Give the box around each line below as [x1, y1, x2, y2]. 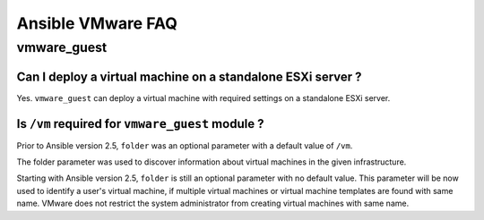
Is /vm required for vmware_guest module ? [16, 116, 264, 131]
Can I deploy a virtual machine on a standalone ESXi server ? [16, 69, 362, 84]
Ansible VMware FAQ [16, 13, 178, 33]
